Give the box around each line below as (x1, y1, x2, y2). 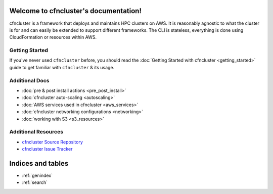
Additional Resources (9, 128, 63, 135)
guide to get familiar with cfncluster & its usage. (9, 64, 115, 70)
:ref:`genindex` (22, 172, 53, 178)
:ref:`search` (22, 179, 48, 185)
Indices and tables (9, 159, 69, 168)
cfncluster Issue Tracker (22, 146, 73, 152)
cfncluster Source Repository (22, 139, 83, 145)
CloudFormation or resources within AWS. (9, 34, 97, 40)
